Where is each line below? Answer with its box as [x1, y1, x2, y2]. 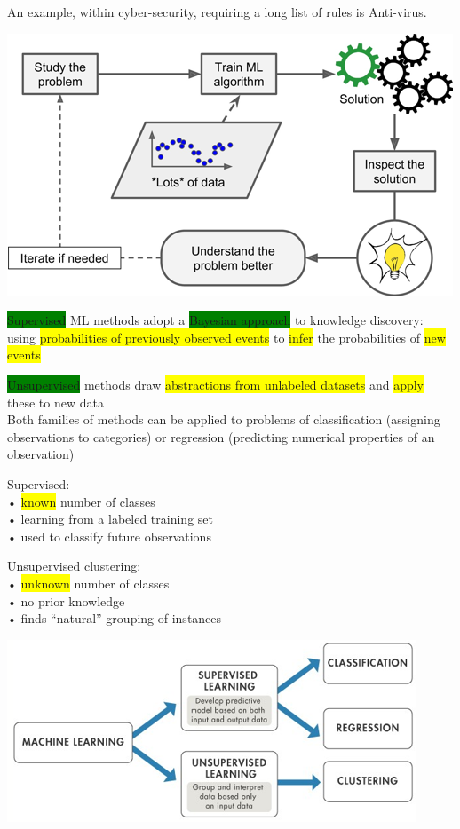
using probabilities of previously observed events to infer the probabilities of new [7, 328, 446, 346]
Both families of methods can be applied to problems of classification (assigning [7, 410, 440, 429]
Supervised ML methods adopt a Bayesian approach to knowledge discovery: [7, 311, 424, 329]
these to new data [7, 392, 104, 411]
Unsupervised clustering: [7, 557, 141, 575]
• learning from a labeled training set [7, 509, 213, 528]
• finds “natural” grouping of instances [7, 609, 222, 628]
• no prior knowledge [7, 591, 125, 610]
